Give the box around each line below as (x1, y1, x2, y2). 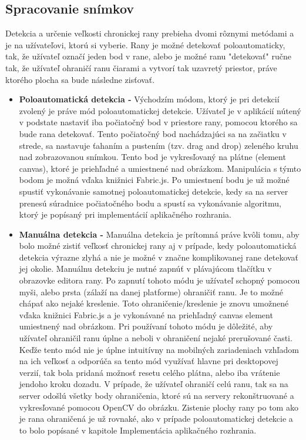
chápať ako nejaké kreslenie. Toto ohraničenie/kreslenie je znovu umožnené (19, 297, 289, 309)
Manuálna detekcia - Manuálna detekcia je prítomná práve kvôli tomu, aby (19, 228, 300, 240)
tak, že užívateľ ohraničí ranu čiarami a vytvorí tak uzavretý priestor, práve (5, 61, 277, 74)
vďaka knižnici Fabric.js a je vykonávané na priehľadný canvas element (19, 308, 273, 321)
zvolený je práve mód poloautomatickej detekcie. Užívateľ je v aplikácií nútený (19, 104, 301, 116)
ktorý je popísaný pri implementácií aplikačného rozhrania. (19, 208, 231, 221)
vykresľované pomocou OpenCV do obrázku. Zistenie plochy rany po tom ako (19, 401, 298, 413)
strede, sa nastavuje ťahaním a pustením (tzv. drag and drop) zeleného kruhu (19, 139, 298, 151)
